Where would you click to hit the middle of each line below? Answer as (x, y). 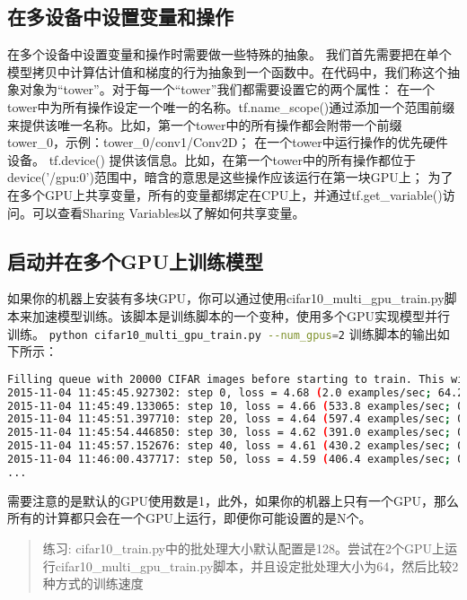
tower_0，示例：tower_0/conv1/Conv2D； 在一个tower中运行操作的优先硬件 (228, 142)
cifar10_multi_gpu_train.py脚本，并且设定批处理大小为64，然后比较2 (257, 565)
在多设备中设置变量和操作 (120, 17)
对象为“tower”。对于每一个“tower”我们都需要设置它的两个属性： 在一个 (227, 89)
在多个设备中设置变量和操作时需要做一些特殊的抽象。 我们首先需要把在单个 (229, 54)
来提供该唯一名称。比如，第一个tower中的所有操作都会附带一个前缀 (205, 124)
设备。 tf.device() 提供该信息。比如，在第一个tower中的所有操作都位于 (212, 159)
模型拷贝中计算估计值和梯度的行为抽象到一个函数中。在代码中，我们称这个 (227, 71)
